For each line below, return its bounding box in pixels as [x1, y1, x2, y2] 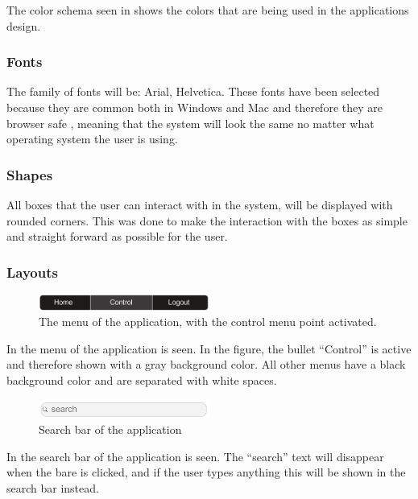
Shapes [6, 164, 53, 184]
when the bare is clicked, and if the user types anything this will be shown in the [6, 464, 406, 480]
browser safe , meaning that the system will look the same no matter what [6, 114, 375, 131]
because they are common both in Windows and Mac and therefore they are [6, 99, 383, 115]
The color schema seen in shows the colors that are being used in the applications [6, 2, 409, 18]
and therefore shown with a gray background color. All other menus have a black [6, 356, 406, 373]
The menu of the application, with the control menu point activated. [39, 313, 377, 330]
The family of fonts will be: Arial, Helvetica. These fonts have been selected [6, 83, 380, 100]
